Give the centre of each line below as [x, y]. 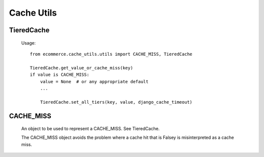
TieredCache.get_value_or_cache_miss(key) [82, 68]
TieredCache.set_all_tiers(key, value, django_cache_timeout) [116, 102]
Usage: [29, 43]
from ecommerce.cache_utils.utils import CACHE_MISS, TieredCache [111, 54]
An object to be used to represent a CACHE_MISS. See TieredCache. [90, 129]
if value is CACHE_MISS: [60, 75]
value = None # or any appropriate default [94, 81]
